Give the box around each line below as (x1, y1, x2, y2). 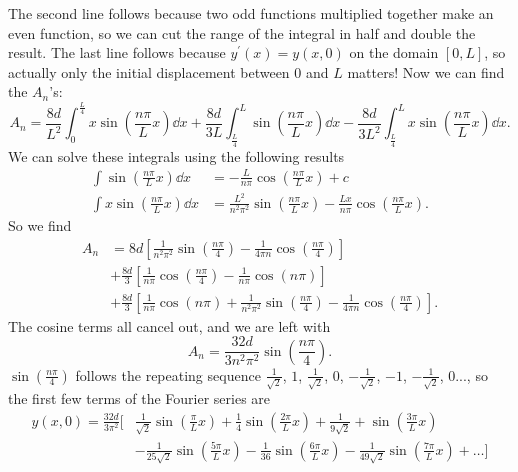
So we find (8, 214, 72, 235)
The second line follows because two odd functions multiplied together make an (8, 3, 494, 23)
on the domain (349, 42, 439, 63)
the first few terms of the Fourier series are (8, 388, 271, 409)
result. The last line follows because (8, 42, 226, 63)
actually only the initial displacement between (8, 61, 290, 82)
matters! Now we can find (347, 61, 505, 82)
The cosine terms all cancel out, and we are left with (8, 315, 331, 336)
